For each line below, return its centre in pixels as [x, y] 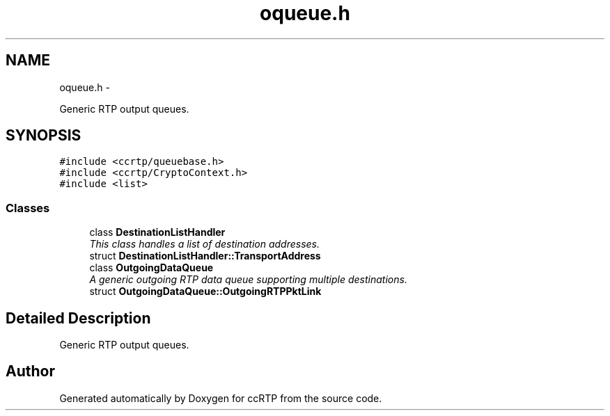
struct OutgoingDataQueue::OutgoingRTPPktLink [205, 291]
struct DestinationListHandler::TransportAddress [205, 256]
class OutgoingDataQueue [151, 268]
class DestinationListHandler [157, 232]
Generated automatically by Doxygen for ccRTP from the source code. [221, 398]
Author [30, 371]
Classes [28, 208]
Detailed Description [78, 318]
